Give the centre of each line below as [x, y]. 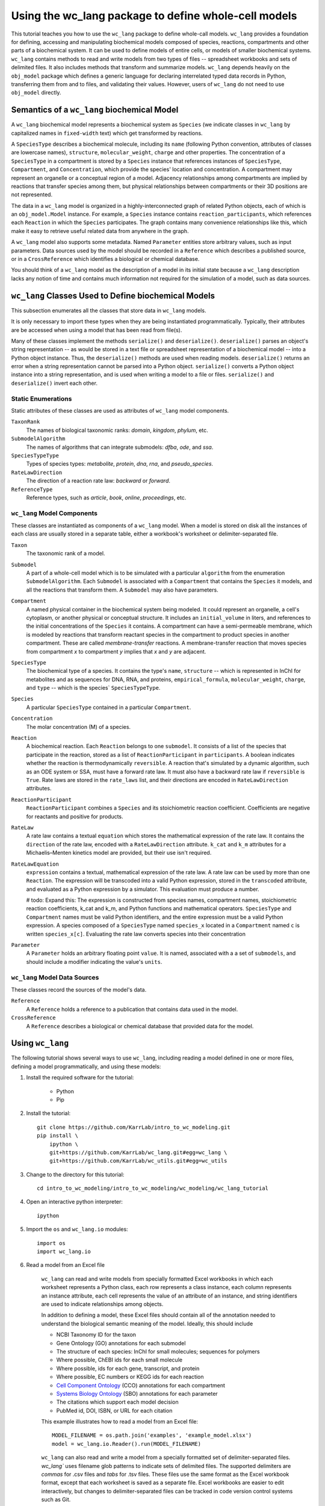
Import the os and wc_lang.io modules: [77, 1229]
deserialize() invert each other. [54, 383]
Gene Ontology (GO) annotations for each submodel [121, 1343]
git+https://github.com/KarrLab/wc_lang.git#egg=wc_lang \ [138, 1152]
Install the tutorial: [48, 1113]
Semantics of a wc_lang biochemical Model [95, 110]
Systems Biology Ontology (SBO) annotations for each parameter [137, 1393]
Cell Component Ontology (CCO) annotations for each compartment [141, 1385]
